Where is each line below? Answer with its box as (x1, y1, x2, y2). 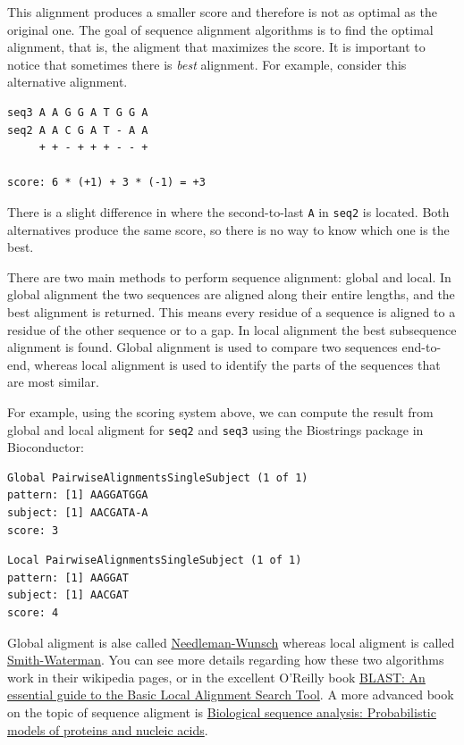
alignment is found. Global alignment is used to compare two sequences (7, 338, 398, 356)
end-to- (401, 338, 442, 356)
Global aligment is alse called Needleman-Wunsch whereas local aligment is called (7, 632, 455, 651)
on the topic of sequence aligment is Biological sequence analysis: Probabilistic (7, 702, 436, 721)
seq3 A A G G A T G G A (7, 105, 148, 119)
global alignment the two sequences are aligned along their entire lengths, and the (7, 285, 455, 304)
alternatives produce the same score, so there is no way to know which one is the (7, 220, 450, 239)
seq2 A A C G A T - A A (7, 123, 148, 137)
